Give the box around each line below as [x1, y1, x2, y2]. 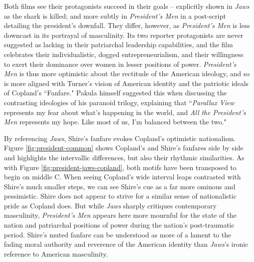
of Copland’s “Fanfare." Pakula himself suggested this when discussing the [4, 87, 227, 98]
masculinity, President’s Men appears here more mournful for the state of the [4, 210, 237, 220]
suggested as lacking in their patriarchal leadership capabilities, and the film [4, 39, 233, 50]
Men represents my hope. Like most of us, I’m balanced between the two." [4, 116, 227, 127]
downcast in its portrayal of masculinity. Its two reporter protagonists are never [4, 29, 244, 40]
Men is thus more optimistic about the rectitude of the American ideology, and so [4, 68, 250, 79]
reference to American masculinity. [4, 248, 108, 259]
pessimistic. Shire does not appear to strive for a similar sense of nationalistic [4, 191, 237, 201]
